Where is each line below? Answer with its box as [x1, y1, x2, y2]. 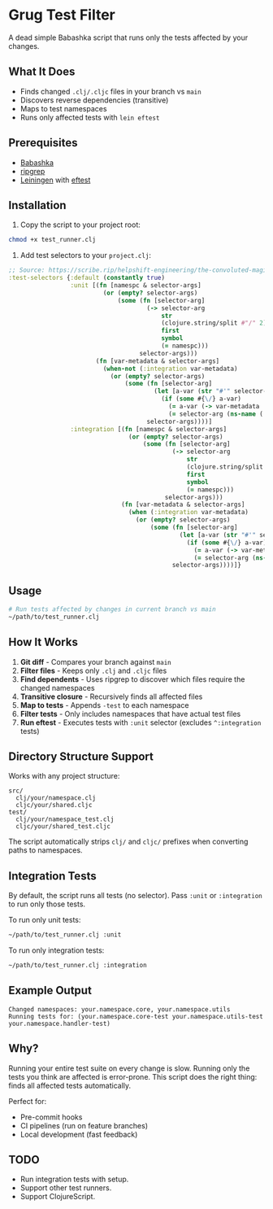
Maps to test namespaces [19, 103, 107, 113]
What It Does [8, 65, 76, 79]
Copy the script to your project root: [19, 220, 141, 229]
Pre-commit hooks [19, 1112, 83, 1122]
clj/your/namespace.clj [15, 794, 96, 802]
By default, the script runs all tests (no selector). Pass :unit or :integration [8, 891, 262, 901]
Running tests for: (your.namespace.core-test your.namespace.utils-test [8, 1012, 264, 1020]
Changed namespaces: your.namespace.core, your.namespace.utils [8, 1005, 231, 1014]
